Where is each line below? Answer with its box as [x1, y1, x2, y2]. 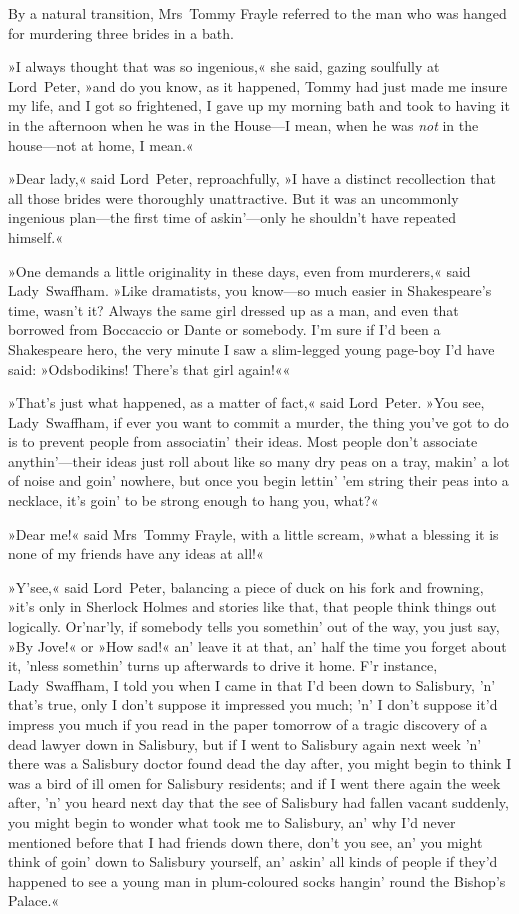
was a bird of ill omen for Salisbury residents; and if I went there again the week [8, 772, 501, 793]
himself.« [8, 226, 63, 247]
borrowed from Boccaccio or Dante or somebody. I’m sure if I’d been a [8, 319, 441, 340]
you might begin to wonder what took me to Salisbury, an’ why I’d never [8, 811, 456, 832]
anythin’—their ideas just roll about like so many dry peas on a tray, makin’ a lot [8, 450, 510, 471]
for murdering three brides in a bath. [8, 22, 234, 43]
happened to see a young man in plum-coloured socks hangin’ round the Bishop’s [8, 870, 506, 891]
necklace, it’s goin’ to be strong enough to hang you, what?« [8, 490, 379, 511]
